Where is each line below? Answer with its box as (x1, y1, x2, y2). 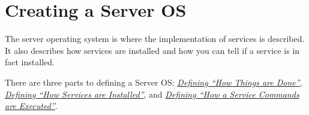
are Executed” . (5, 99, 58, 112)
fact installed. (5, 56, 55, 68)
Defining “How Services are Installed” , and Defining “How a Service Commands (5, 87, 299, 100)
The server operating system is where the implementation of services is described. (5, 32, 305, 45)
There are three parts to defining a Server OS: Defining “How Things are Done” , (5, 75, 302, 88)
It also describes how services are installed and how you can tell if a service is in (5, 44, 300, 56)
